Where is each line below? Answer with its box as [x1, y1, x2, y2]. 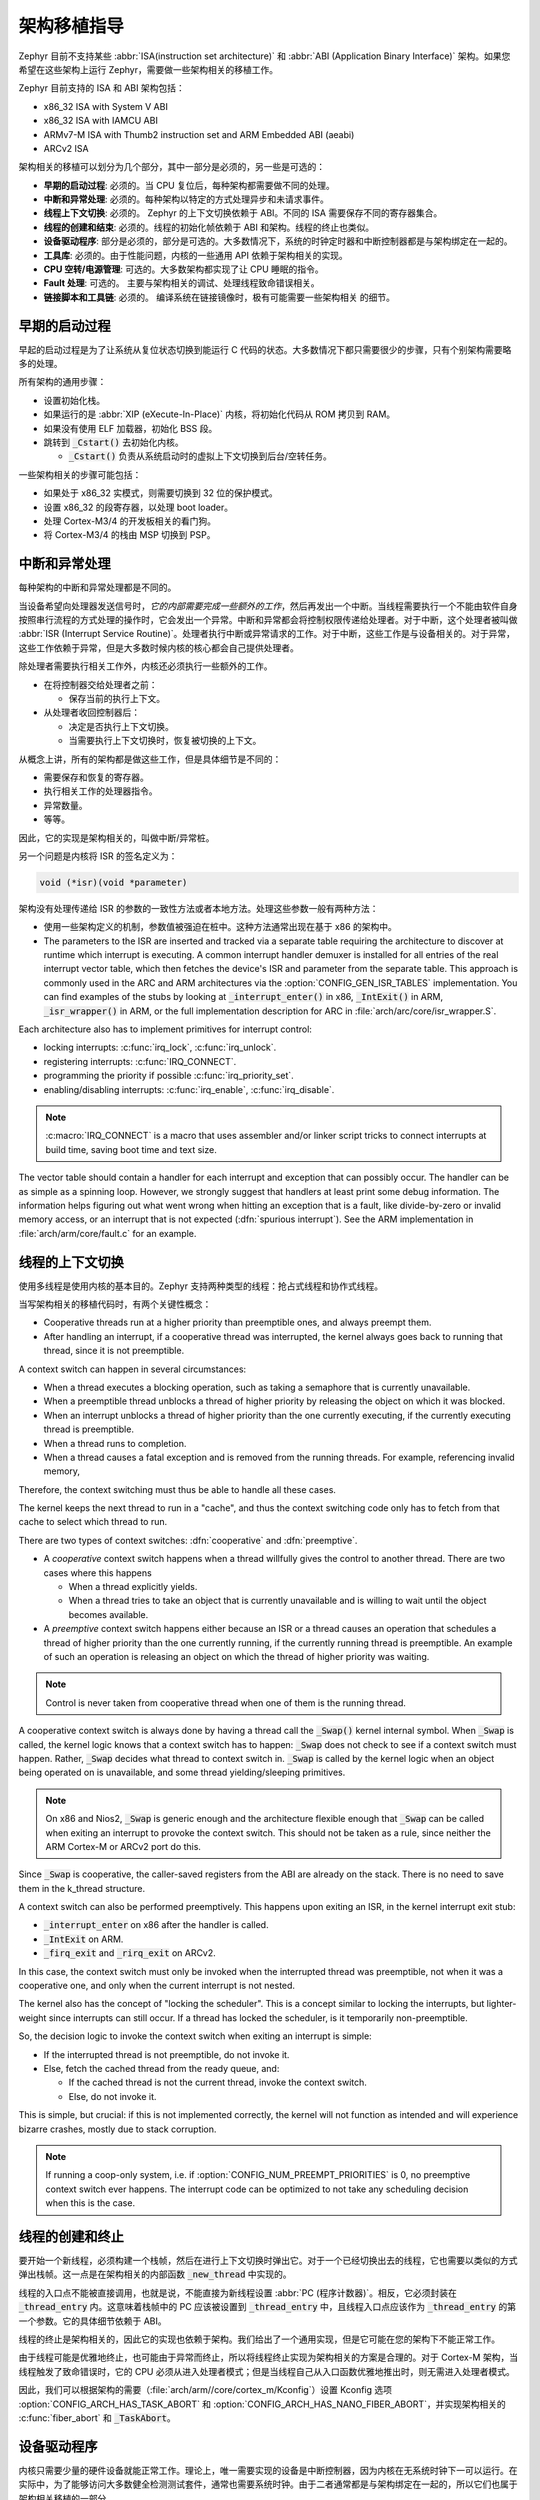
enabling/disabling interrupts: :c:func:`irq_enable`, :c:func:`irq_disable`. [43, 1083, 335, 1095]
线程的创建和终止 [18, 2228, 124, 2245]
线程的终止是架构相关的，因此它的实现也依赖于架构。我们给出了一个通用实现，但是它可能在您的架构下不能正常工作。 [18, 2333, 500, 2345]
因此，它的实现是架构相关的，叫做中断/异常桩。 [18, 831, 215, 844]
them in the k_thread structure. [18, 1882, 146, 1894]
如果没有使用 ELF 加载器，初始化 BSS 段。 [43, 422, 218, 434]
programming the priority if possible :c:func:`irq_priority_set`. [43, 1070, 294, 1082]
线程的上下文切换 [18, 1253, 124, 1270]
